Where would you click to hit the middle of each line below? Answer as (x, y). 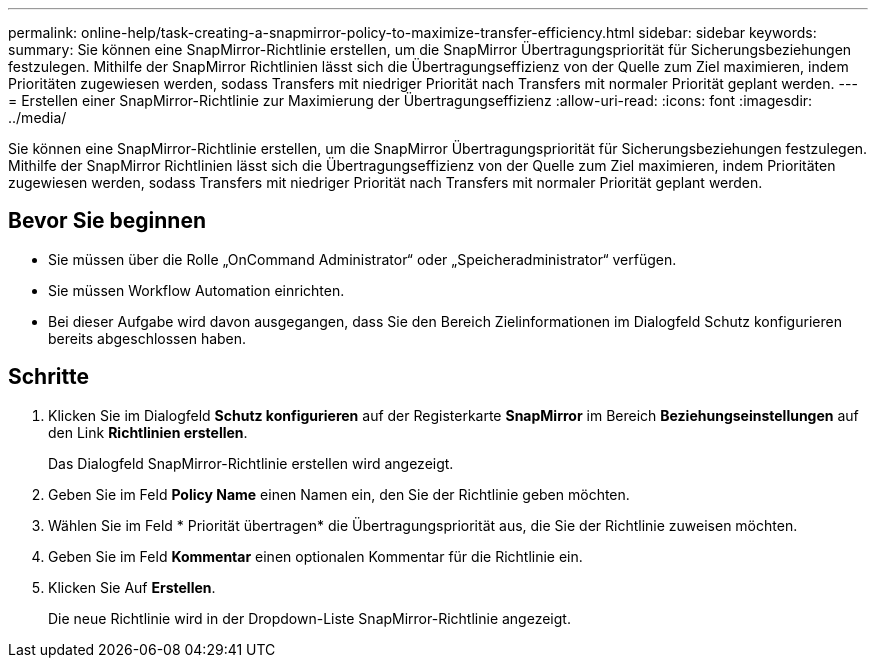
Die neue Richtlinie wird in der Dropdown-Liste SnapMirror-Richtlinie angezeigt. (309, 618)
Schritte (48, 377)
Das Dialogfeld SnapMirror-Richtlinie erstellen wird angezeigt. (251, 463)
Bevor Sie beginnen (107, 221)
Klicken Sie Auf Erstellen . (132, 587)
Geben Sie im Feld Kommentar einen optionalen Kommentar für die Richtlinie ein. (315, 556)
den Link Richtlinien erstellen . (148, 432)
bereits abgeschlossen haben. (147, 338)
